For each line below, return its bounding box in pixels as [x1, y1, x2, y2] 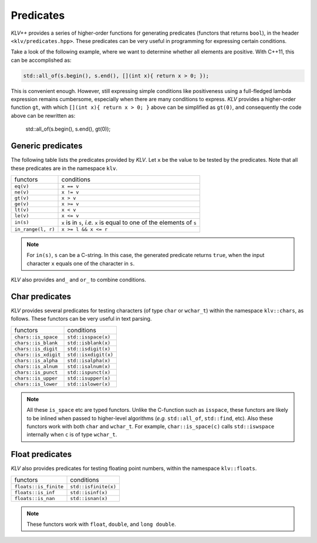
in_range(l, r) [14, 226, 55, 232]
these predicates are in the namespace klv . [11, 165, 117, 172]
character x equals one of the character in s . [26, 259, 135, 267]
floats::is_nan [14, 495, 55, 501]
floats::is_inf [14, 489, 55, 495]
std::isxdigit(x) [67, 351, 114, 358]
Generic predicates [11, 141, 83, 151]
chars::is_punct [14, 369, 58, 375]
